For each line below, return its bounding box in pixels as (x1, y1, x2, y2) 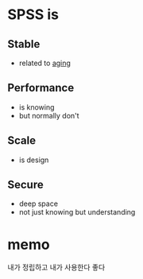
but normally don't (18, 110, 80, 120)
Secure (7, 178, 44, 192)
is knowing (18, 102, 55, 112)
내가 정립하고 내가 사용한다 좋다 (7, 262, 106, 272)
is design (18, 155, 49, 165)
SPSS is (7, 6, 60, 24)
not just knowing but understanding (18, 207, 136, 217)
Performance (7, 81, 75, 95)
